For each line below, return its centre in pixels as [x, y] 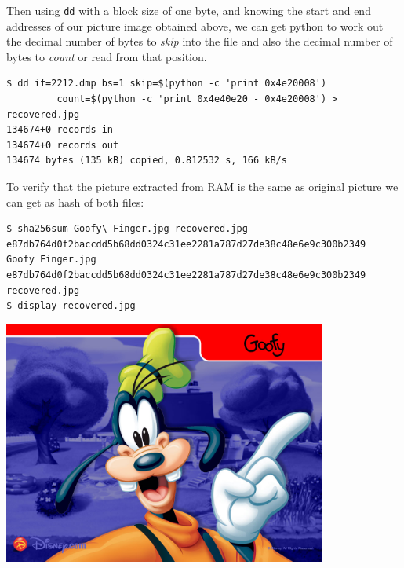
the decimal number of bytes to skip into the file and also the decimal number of [200, 41]
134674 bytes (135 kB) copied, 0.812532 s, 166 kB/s [147, 161]
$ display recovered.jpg [71, 306]
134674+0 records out [63, 145]
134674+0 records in [60, 130]
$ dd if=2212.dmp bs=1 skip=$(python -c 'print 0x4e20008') [167, 84]
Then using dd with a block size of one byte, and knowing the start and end [189, 10]
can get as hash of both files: [75, 202]
